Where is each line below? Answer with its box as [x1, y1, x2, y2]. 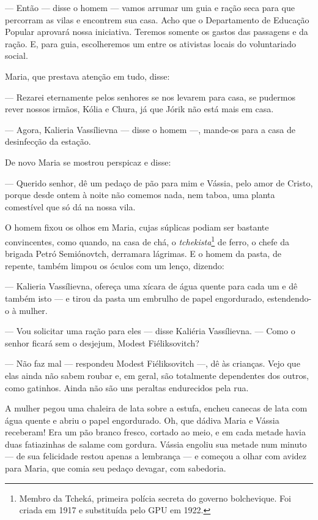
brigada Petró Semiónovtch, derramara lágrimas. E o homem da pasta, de [5, 247, 281, 260]
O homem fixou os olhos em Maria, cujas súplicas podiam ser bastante [5, 221, 269, 234]
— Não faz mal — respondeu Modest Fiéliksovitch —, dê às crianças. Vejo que [5, 357, 300, 370]
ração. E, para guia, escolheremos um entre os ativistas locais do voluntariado [5, 37, 297, 50]
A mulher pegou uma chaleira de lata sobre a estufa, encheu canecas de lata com [5, 402, 308, 415]
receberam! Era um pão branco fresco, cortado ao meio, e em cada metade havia [5, 426, 306, 438]
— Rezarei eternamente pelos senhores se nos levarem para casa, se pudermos [5, 90, 295, 103]
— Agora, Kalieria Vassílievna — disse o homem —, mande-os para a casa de [5, 123, 295, 136]
